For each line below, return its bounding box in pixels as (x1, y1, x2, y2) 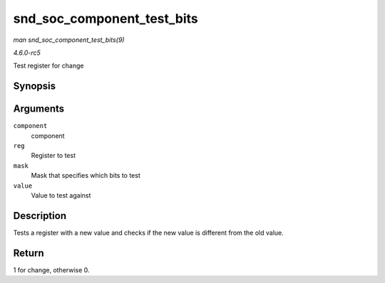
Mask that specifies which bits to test (31, 171, 140, 180)
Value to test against (31, 191, 91, 199)
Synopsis (13, 80, 56, 92)
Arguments (13, 103, 65, 115)
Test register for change (13, 61, 84, 70)
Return (13, 247, 44, 259)
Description (13, 210, 67, 222)
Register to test (31, 151, 76, 160)
